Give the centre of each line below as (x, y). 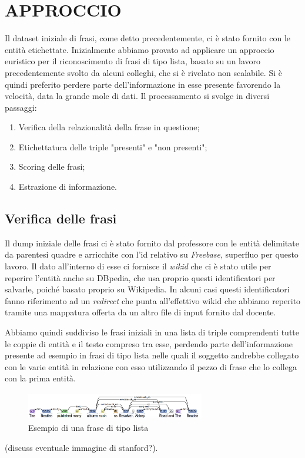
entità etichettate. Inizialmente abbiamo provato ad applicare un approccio (140, 49)
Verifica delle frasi (61, 218)
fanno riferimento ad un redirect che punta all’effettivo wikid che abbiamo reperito (153, 300)
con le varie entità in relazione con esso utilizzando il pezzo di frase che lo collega (151, 366)
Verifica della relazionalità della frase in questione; (109, 127)
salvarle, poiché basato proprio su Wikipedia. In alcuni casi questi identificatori (147, 289)
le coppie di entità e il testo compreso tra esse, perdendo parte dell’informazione (149, 343)
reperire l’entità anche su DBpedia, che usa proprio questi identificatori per (140, 277)
